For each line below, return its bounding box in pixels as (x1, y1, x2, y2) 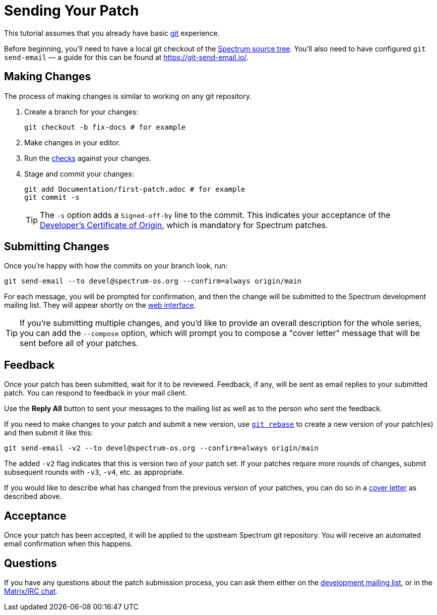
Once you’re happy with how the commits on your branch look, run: (4, 261, 228, 270)
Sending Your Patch (4, 2, 139, 19)
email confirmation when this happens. (4, 539, 133, 548)
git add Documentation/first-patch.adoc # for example (24, 185, 245, 193)
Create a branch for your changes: (24, 107, 139, 116)
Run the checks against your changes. (24, 153, 151, 162)
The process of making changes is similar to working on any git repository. (4, 91, 252, 100)
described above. (4, 492, 62, 501)
